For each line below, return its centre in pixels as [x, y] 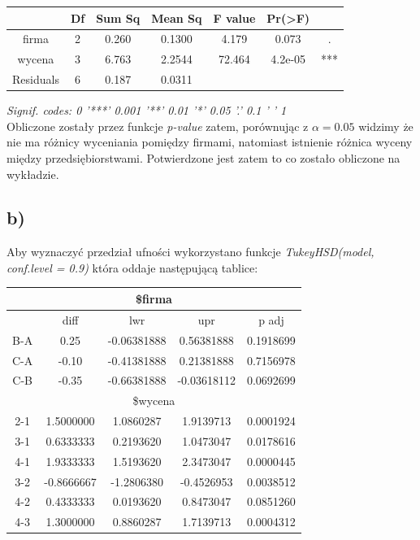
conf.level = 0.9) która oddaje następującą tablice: [132, 267]
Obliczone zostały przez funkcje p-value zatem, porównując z [158, 126]
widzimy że [386, 126]
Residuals [36, 79]
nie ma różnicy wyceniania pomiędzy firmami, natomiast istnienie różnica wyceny [210, 142]
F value [234, 17]
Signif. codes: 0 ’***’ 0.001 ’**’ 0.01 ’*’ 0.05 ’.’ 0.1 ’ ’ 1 [147, 110]
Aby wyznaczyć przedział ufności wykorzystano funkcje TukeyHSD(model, [191, 252]
